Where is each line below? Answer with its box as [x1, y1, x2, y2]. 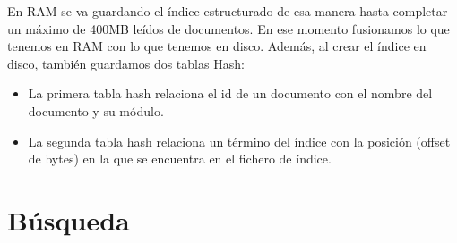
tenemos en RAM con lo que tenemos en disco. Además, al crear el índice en [7, 37, 427, 55]
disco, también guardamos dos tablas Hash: [7, 54, 245, 72]
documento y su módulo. [28, 101, 164, 120]
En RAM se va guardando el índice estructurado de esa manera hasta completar [7, 2, 448, 20]
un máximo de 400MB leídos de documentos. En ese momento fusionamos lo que [7, 19, 450, 38]
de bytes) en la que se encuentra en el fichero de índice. [28, 149, 332, 168]
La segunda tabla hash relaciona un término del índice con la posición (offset [28, 131, 451, 150]
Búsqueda [7, 201, 130, 238]
